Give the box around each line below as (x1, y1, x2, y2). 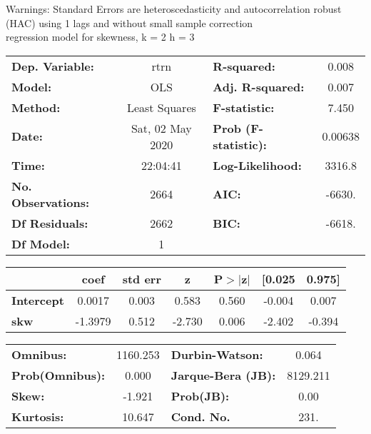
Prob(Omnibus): (11, 366, 106, 383)
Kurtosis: (11, 408, 64, 425)
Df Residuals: (11, 214, 88, 231)
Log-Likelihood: (213, 156, 302, 173)
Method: (11, 99, 61, 116)
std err (122, 270, 161, 287)
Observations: (11, 193, 90, 211)
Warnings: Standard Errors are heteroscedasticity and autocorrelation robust (6, 1, 342, 16)
